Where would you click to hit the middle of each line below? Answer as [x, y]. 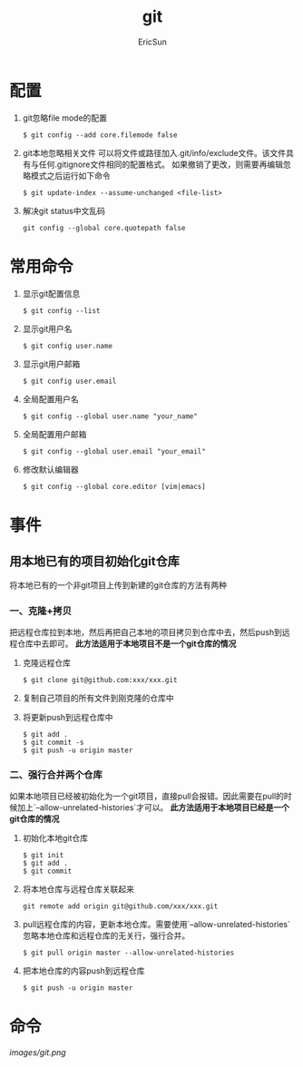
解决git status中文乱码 [64, 210]
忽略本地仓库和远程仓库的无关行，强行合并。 [106, 935]
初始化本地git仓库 [55, 838]
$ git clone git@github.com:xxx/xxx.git [100, 680]
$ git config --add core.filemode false [100, 135]
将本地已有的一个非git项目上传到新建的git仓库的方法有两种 [118, 585]
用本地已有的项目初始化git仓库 [94, 561]
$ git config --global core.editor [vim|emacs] [114, 486]
